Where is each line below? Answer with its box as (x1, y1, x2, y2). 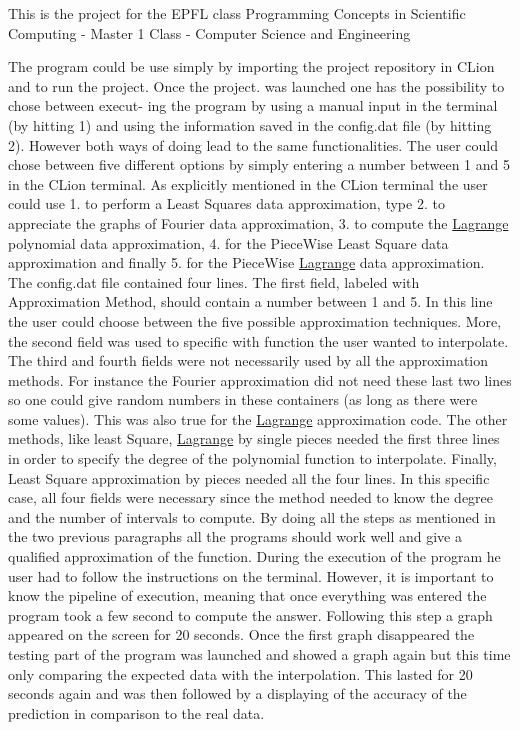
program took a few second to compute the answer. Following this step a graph (8, 604, 493, 625)
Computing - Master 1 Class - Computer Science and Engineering (8, 22, 411, 43)
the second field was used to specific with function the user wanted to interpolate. (8, 330, 509, 351)
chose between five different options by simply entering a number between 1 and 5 (8, 154, 510, 175)
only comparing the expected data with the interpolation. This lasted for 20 (8, 663, 473, 684)
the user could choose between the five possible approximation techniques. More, (8, 310, 502, 331)
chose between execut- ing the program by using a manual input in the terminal (8, 95, 498, 116)
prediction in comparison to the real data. (8, 702, 265, 723)
